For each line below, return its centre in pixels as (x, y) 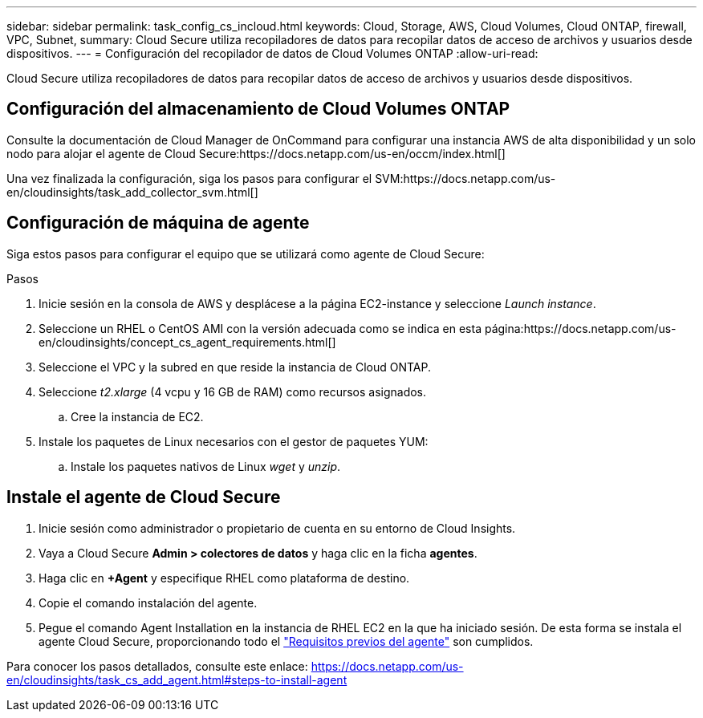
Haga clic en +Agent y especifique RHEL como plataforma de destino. (224, 578)
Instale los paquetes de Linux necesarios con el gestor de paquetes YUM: (234, 441)
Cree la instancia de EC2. (137, 416)
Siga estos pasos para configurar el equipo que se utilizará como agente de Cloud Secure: (246, 254)
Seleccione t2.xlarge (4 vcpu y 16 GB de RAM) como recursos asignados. (233, 391)
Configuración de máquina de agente (158, 223)
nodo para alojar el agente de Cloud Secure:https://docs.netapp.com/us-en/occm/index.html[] (256, 153)
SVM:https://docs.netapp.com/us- (465, 178)
